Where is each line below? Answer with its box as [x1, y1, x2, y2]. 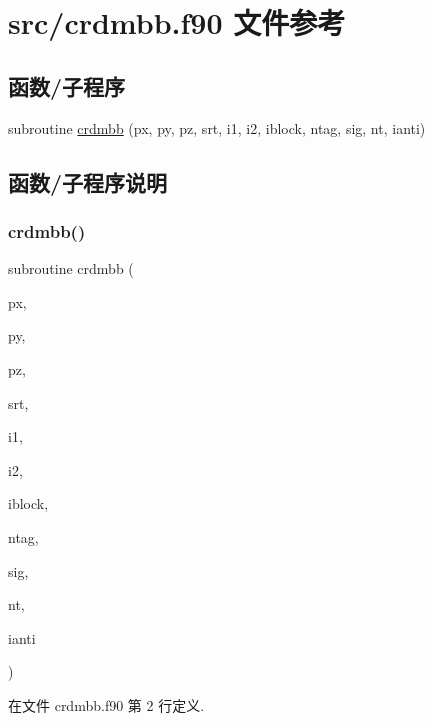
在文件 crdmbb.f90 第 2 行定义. [8, 694, 205, 715]
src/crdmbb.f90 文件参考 [8, 2, 346, 43]
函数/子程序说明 [8, 166, 168, 197]
